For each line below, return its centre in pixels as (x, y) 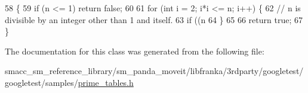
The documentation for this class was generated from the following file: (135, 51)
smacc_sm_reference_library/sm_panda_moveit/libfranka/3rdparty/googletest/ (154, 71)
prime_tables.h (106, 82)
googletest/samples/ (41, 82)
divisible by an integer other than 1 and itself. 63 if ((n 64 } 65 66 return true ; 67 (154, 19)
